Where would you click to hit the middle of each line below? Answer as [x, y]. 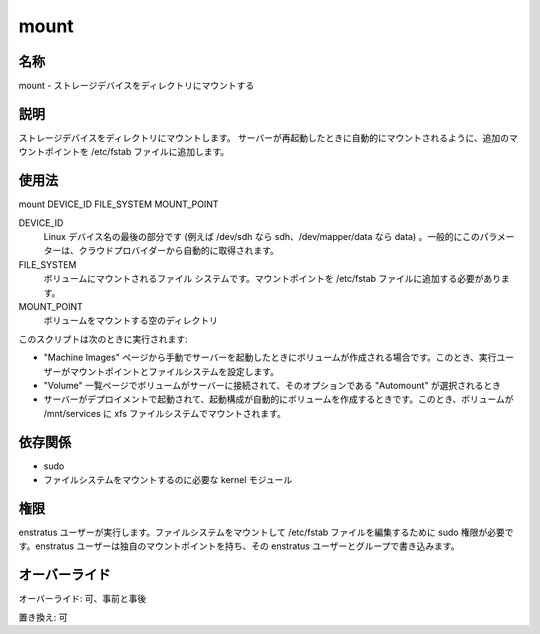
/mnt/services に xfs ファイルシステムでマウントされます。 [165, 413]
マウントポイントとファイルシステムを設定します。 [174, 371]
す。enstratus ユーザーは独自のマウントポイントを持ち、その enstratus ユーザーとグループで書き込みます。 [239, 546]
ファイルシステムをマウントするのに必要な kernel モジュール [168, 480]
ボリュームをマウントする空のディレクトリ [131, 321]
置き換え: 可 [43, 617]
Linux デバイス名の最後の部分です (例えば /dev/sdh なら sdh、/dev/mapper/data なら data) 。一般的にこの [261, 237]
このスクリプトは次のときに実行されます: [103, 339]
